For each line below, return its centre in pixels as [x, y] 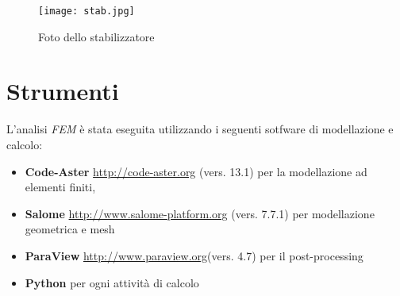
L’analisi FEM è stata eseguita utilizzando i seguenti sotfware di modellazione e [200, 129]
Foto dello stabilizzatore [96, 36]
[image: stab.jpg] [87, 11]
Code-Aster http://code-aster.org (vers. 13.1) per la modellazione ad [196, 171]
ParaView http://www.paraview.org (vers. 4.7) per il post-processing [194, 255]
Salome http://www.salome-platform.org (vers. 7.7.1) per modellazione [200, 213]
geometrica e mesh [70, 229]
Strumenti [63, 91]
